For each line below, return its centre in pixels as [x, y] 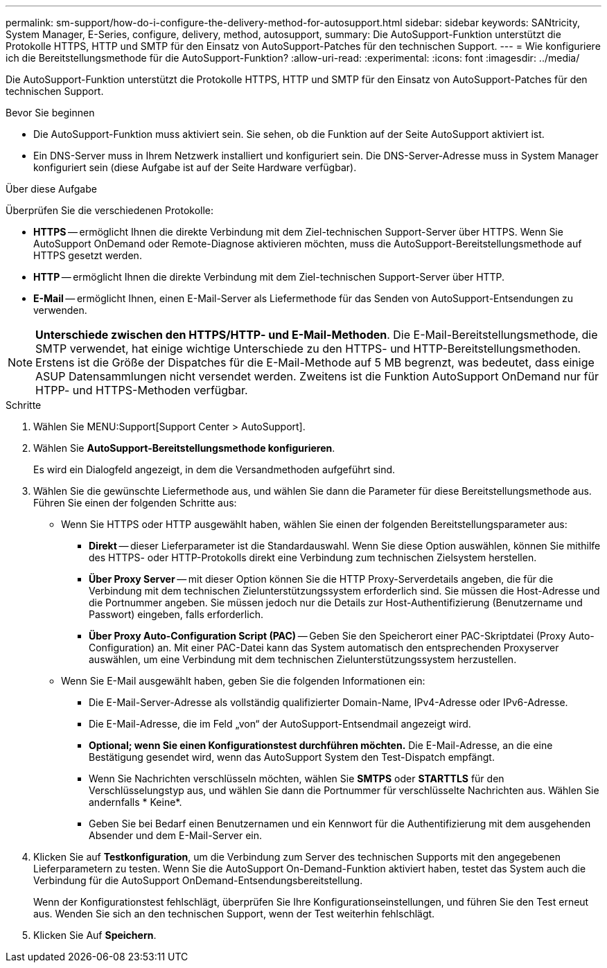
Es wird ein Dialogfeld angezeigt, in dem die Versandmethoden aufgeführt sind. [214, 469]
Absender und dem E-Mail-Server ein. [176, 835]
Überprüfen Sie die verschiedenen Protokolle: [110, 210]
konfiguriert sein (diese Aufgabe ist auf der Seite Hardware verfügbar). [195, 167]
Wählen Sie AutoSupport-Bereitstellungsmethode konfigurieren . [184, 448]
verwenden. [60, 310]
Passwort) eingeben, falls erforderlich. [176, 614]
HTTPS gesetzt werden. [88, 255]
